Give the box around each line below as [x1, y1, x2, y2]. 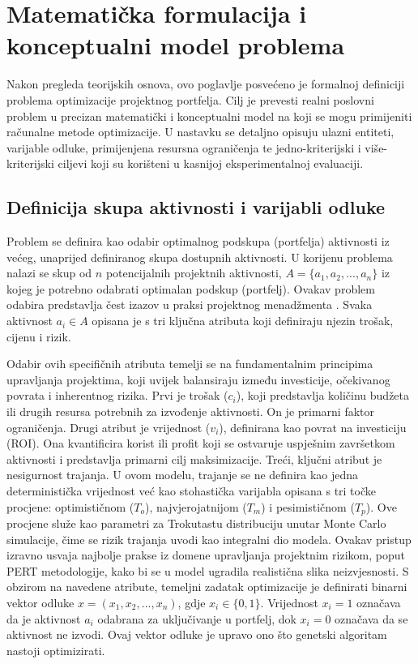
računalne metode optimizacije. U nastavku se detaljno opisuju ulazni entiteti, [6, 123, 395, 140]
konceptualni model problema [6, 28, 345, 62]
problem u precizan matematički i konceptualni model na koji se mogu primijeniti [6, 107, 412, 124]
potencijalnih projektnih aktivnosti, [105, 264, 282, 281]
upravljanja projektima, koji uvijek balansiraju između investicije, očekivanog [6, 371, 390, 388]
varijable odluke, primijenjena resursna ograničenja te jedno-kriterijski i [6, 139, 361, 156]
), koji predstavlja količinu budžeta [236, 387, 410, 404]
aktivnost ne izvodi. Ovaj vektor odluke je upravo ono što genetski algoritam [6, 626, 387, 643]
